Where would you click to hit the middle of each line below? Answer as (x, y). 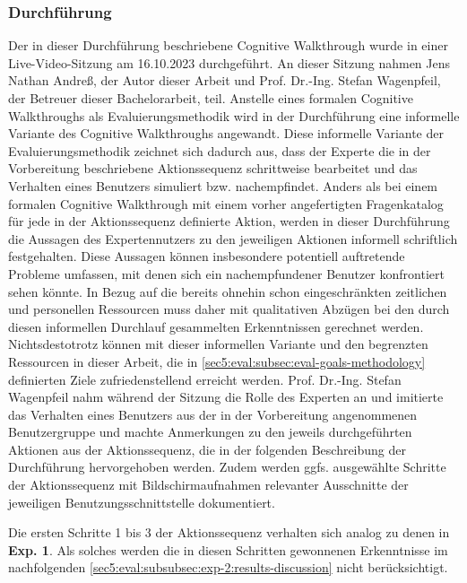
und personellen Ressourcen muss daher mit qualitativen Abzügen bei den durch (229, 309)
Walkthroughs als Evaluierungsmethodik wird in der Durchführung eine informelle (234, 115)
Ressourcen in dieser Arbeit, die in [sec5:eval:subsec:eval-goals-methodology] (217, 361)
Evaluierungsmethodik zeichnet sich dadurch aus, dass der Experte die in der (220, 150)
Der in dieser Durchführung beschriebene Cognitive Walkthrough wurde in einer (228, 45)
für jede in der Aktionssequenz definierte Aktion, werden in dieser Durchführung (229, 221)
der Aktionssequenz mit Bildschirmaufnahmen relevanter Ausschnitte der (208, 485)
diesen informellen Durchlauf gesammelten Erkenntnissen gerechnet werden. (216, 326)
